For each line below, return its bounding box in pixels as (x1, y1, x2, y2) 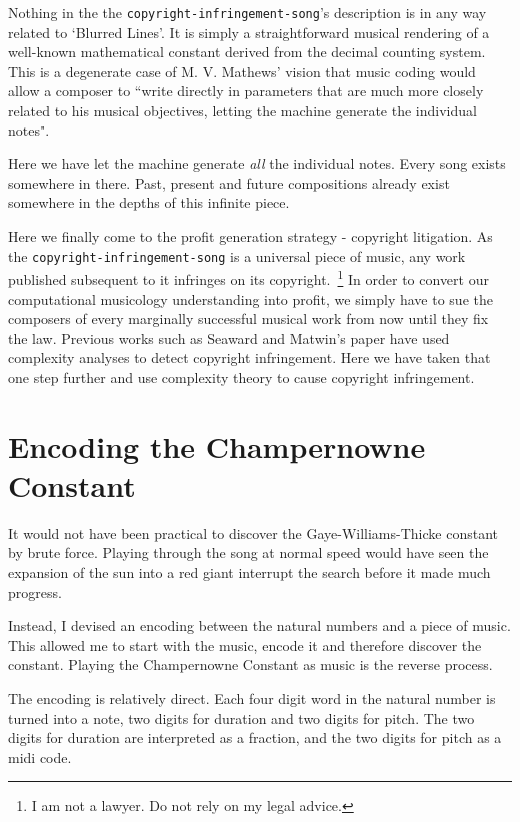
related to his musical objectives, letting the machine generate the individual (8, 100, 477, 121)
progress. (8, 581, 62, 602)
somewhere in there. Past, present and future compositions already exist (8, 172, 450, 193)
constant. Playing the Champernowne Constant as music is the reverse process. (8, 654, 493, 675)
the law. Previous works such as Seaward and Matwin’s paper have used (8, 327, 450, 348)
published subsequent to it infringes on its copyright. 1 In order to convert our (8, 266, 489, 289)
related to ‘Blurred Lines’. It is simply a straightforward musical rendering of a (8, 21, 490, 42)
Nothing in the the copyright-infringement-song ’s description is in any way (8, 2, 487, 22)
